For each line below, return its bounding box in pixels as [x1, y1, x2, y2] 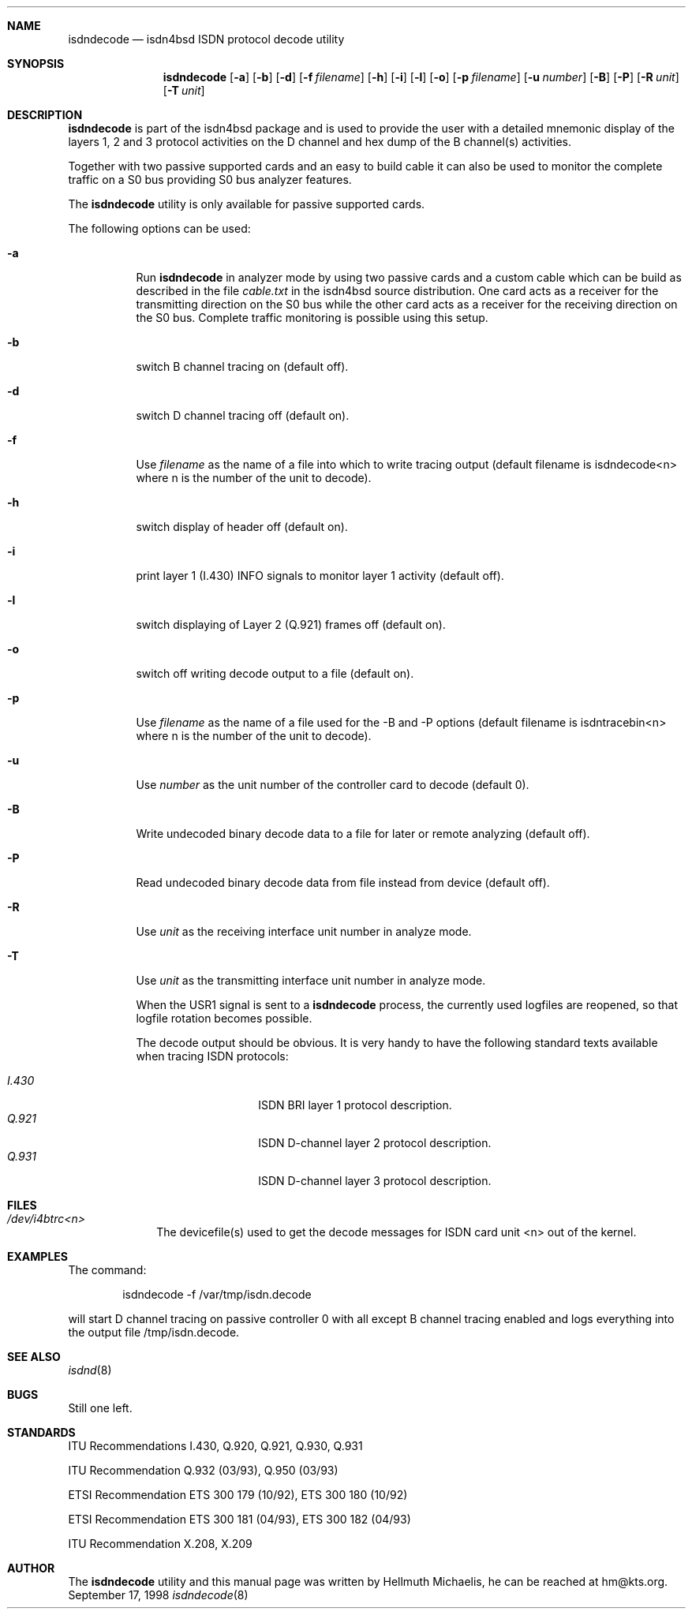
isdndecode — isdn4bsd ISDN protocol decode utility [68, 32, 345, 46]
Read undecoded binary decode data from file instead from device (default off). [136, 876, 550, 889]
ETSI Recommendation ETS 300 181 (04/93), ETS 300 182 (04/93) [68, 1512, 411, 1526]
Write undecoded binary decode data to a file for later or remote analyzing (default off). [136, 827, 590, 840]
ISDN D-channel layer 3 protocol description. [258, 1174, 492, 1187]
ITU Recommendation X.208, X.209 [68, 1537, 252, 1550]
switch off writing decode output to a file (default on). [136, 667, 414, 680]
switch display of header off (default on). [136, 520, 348, 533]
